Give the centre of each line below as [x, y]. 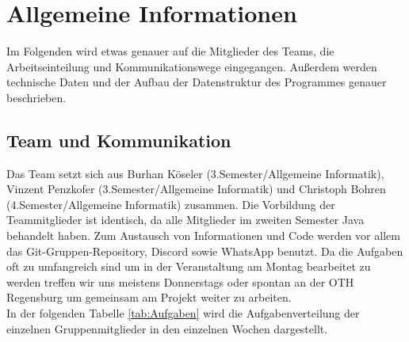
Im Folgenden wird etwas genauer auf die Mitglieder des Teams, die [170, 51]
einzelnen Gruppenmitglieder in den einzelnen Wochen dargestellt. [167, 328]
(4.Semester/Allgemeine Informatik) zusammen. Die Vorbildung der [171, 204]
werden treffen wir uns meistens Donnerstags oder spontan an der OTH [180, 281]
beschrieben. [36, 97]
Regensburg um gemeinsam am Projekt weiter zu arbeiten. [149, 297]
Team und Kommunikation [119, 140]
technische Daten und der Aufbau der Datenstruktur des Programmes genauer [197, 82]
